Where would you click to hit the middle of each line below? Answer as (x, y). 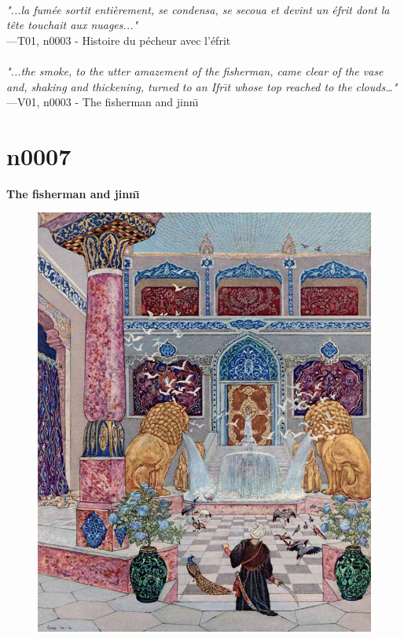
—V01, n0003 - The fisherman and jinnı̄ (103, 102)
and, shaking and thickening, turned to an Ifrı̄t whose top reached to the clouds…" (202, 86)
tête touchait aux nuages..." (72, 25)
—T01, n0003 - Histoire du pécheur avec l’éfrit (119, 40)
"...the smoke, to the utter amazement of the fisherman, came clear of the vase (195, 70)
